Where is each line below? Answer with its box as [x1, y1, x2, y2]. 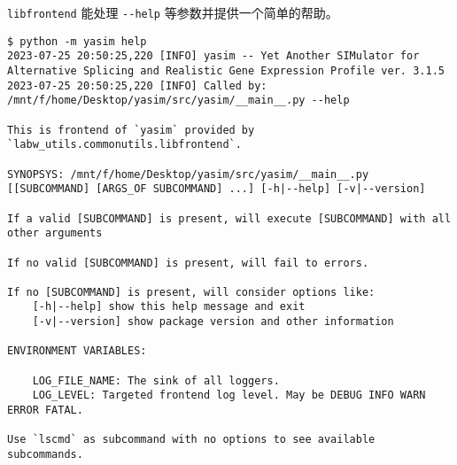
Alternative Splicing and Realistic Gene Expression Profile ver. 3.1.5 [7, 64, 445, 77]
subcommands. [7, 448, 83, 461]
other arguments [7, 227, 103, 240]
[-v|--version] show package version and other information [32, 315, 394, 329]
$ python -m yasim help [7, 35, 147, 48]
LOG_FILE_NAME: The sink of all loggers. [32, 374, 280, 387]
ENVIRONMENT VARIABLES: [7, 345, 147, 358]
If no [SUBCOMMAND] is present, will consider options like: [7, 285, 376, 298]
